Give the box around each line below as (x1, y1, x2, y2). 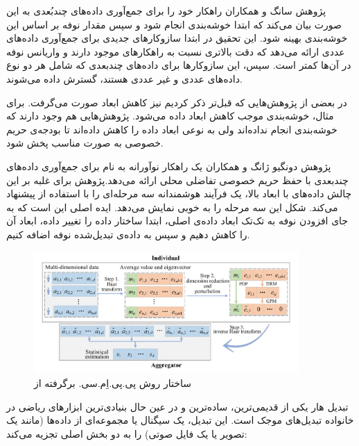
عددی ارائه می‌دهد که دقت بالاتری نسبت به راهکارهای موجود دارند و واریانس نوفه (6, 44, 345, 58)
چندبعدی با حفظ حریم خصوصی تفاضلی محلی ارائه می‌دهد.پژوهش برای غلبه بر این (6, 172, 349, 187)
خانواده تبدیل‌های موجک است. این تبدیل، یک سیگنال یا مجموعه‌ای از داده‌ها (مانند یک (6, 413, 354, 427)
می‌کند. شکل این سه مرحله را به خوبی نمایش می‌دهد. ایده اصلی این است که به (6, 199, 338, 214)
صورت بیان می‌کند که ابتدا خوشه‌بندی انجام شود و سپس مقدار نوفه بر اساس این (6, 17, 342, 31)
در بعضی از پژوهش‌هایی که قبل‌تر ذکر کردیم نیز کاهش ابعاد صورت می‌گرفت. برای (6, 94, 347, 109)
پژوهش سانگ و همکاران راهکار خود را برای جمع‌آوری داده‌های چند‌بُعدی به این (6, 3, 326, 17)
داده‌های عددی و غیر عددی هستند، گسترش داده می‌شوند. (6, 71, 243, 85)
